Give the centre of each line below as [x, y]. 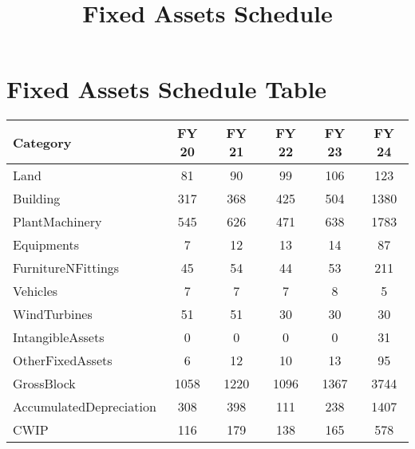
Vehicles [36, 291]
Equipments [46, 245]
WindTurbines [53, 314]
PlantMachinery [57, 222]
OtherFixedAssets [63, 360]
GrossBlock [44, 384]
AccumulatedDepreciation [85, 407]
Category [42, 142]
